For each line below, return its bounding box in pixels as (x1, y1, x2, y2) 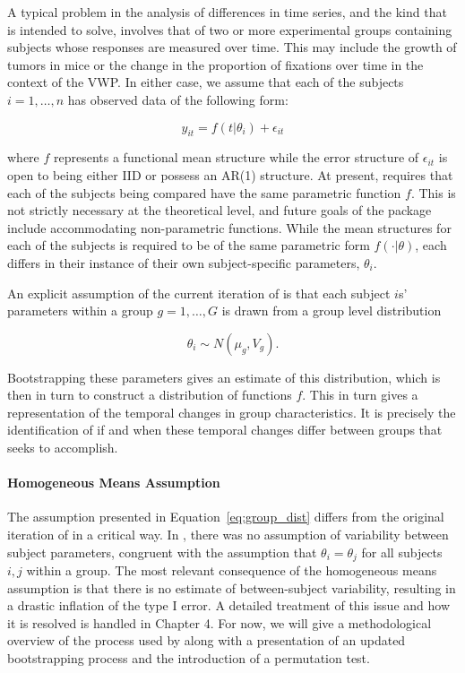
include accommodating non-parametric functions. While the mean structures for (7, 218, 452, 237)
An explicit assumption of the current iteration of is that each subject (7, 283, 391, 302)
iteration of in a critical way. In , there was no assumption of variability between (7, 525, 449, 544)
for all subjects (361, 542, 443, 561)
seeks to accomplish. (7, 438, 118, 457)
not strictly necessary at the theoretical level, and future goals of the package (7, 201, 432, 220)
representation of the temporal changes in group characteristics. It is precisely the (7, 402, 456, 421)
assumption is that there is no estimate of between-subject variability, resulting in (7, 578, 456, 597)
